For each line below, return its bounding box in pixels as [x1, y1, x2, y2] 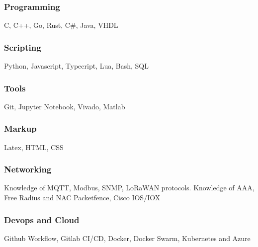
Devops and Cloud [4, 213, 80, 226]
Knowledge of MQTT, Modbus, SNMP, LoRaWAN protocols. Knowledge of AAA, [4, 182, 255, 193]
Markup [4, 122, 37, 135]
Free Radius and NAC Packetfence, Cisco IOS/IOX [4, 192, 161, 203]
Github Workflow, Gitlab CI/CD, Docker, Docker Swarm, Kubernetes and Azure [4, 233, 251, 243]
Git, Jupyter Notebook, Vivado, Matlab [4, 101, 125, 111]
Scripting [4, 41, 41, 53]
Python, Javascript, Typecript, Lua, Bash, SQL [4, 61, 149, 71]
